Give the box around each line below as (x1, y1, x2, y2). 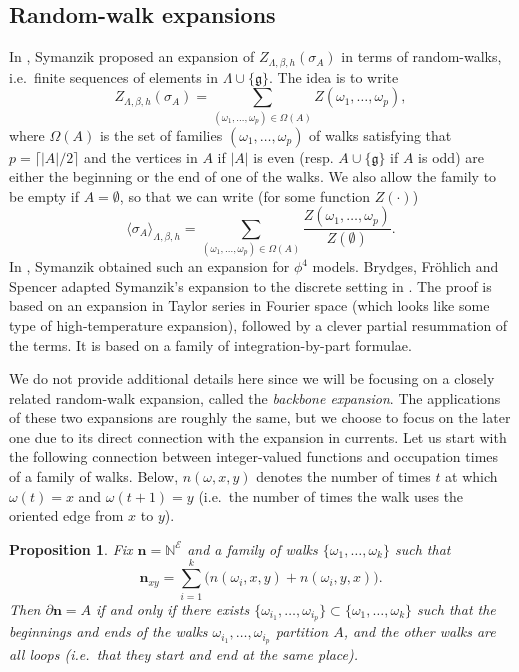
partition (275, 621, 329, 642)
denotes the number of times (256, 466, 431, 487)
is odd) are (418, 146, 484, 167)
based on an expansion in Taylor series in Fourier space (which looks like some (9, 295, 490, 316)
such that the (417, 598, 496, 619)
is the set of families (99, 124, 223, 145)
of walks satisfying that (309, 124, 452, 145)
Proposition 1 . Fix (9, 538, 133, 559)
